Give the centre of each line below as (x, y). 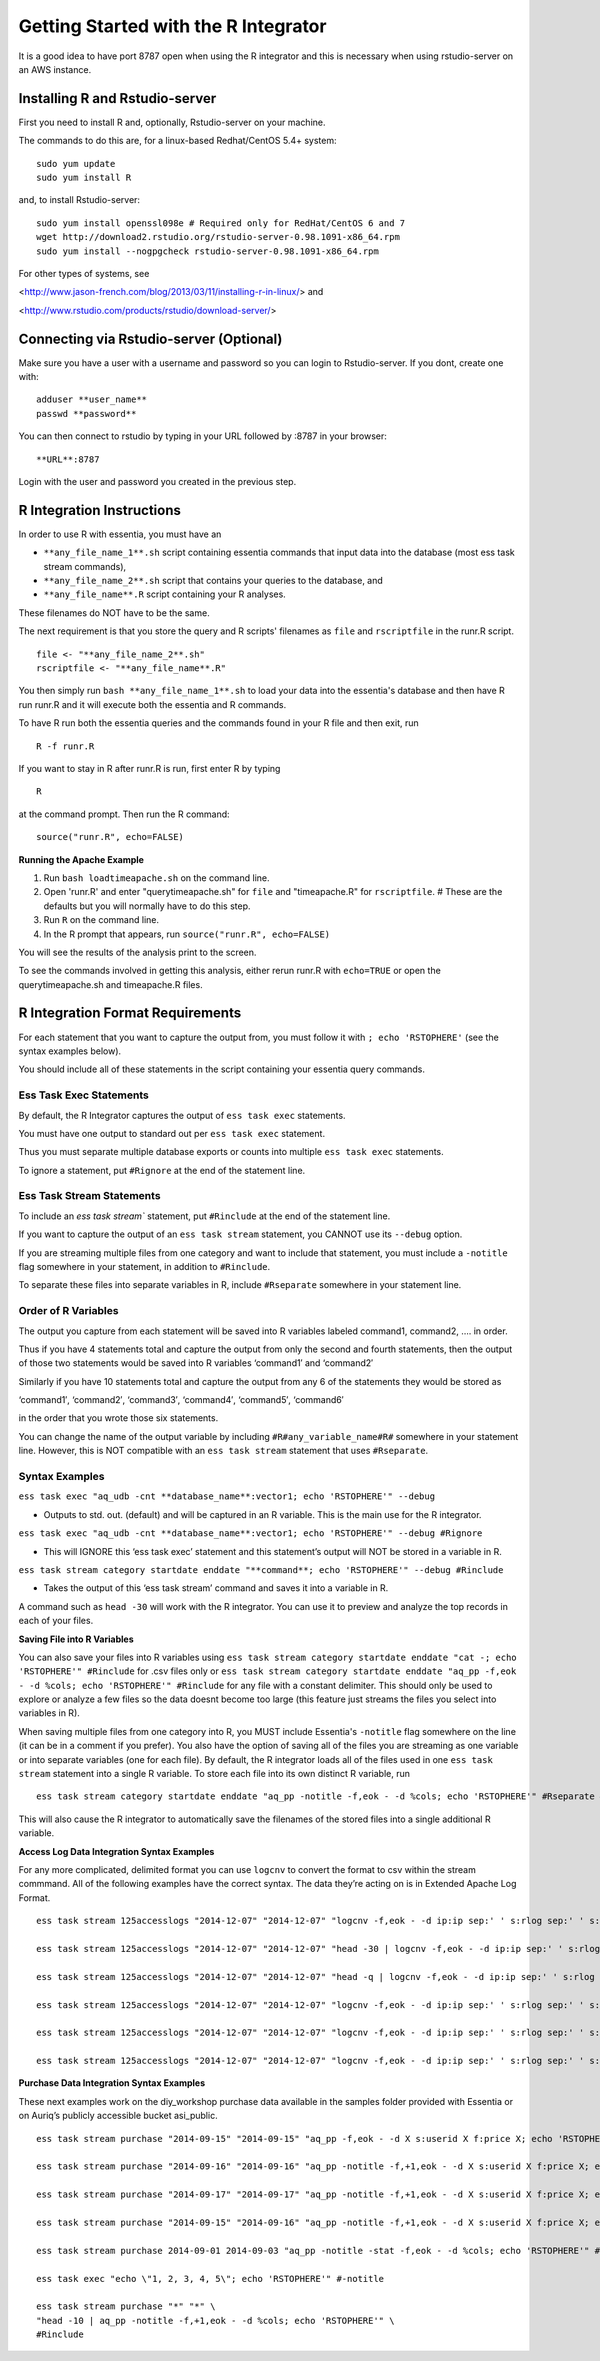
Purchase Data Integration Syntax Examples (111, 2083)
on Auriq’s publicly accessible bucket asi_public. (118, 2116)
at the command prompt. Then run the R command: (124, 814)
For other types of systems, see (84, 273)
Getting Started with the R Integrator (172, 26)
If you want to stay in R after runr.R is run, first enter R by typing (149, 768)
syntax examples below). (70, 1051)
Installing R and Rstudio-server (117, 98)
